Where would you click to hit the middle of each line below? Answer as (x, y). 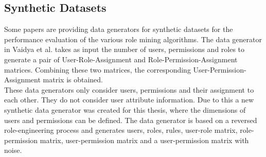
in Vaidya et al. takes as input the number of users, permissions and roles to (125, 49)
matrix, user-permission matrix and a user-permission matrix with (144, 140)
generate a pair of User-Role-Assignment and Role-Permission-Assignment (121, 59)
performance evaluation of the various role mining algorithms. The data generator (133, 39)
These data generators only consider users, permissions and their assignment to (129, 89)
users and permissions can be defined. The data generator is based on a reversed (131, 120)
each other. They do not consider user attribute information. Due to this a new (129, 100)
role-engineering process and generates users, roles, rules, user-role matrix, (121, 130)
